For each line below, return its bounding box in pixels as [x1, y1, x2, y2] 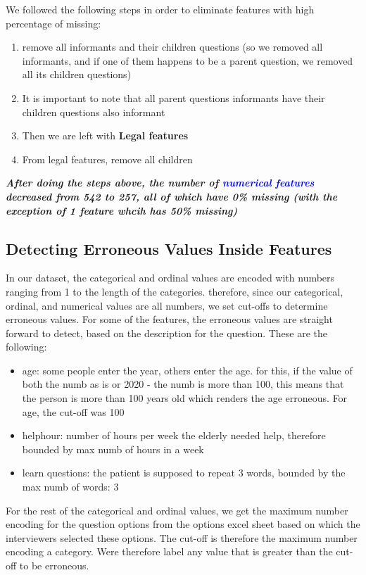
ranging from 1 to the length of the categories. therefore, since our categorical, [6, 284, 343, 298]
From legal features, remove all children [22, 151, 193, 166]
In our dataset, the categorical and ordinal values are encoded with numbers [6, 270, 335, 285]
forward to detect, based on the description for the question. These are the [6, 325, 328, 340]
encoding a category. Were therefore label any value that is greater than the [6, 544, 333, 559]
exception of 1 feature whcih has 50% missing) [6, 203, 238, 217]
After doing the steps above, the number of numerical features [6, 175, 315, 190]
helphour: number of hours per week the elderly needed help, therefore [22, 428, 326, 443]
